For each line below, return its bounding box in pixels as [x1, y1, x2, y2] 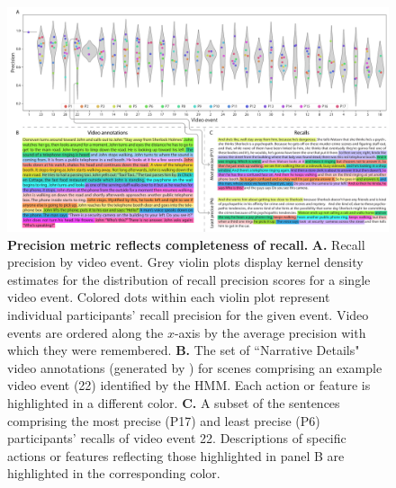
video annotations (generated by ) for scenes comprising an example [7, 358, 382, 377]
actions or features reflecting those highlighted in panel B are [7, 446, 345, 465]
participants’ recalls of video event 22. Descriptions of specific [7, 429, 346, 448]
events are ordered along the [7, 323, 164, 342]
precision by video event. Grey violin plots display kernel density [7, 253, 364, 271]
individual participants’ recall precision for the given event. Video [7, 306, 369, 324]
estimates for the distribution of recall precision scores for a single [7, 270, 371, 288]
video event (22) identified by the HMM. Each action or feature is [7, 376, 371, 395]
